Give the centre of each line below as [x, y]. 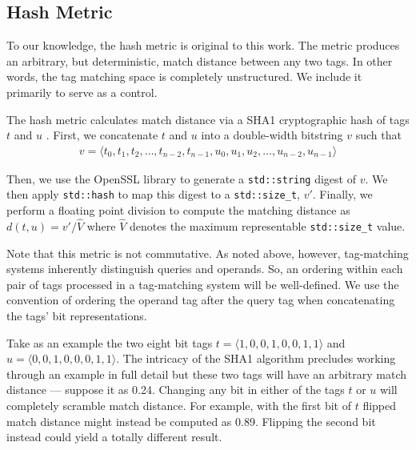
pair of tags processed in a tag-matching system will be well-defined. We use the [203, 284]
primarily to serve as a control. [82, 92]
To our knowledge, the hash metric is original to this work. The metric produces [203, 45]
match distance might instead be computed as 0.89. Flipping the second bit [191, 421]
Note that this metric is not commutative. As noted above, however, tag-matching [208, 253]
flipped [380, 405]
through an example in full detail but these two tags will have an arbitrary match [207, 374]
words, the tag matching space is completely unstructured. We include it [184, 76]
